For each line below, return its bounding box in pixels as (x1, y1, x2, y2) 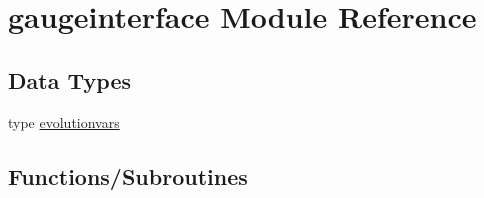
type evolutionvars (8, 111, 120, 132)
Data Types (8, 64, 131, 95)
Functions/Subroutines (8, 160, 248, 191)
